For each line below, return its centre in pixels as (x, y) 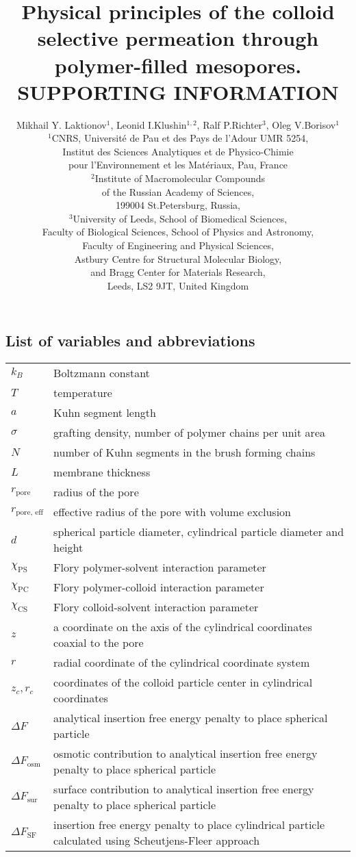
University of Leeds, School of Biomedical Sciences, (180, 218)
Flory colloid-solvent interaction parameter (156, 607)
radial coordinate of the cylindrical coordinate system (182, 663)
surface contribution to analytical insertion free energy (184, 789)
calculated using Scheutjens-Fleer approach (157, 841)
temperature (83, 393)
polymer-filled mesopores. (178, 65)
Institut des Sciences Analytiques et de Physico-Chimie (178, 151)
